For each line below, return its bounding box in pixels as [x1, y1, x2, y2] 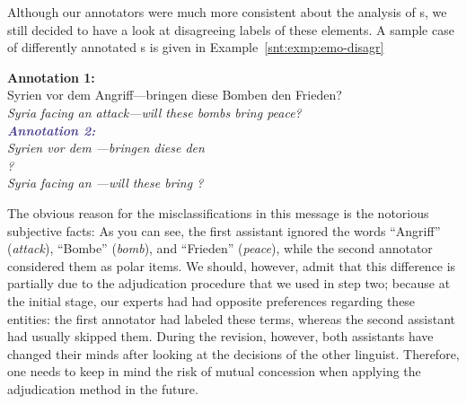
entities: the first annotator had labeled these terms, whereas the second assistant [7, 309, 455, 328]
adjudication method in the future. [7, 379, 198, 398]
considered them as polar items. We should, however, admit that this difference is [7, 256, 456, 275]
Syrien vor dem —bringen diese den [7, 138, 205, 157]
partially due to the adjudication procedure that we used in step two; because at [7, 274, 451, 293]
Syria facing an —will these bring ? [7, 173, 204, 192]
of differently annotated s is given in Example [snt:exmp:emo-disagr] [7, 38, 384, 57]
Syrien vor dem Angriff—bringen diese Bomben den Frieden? [7, 85, 342, 104]
